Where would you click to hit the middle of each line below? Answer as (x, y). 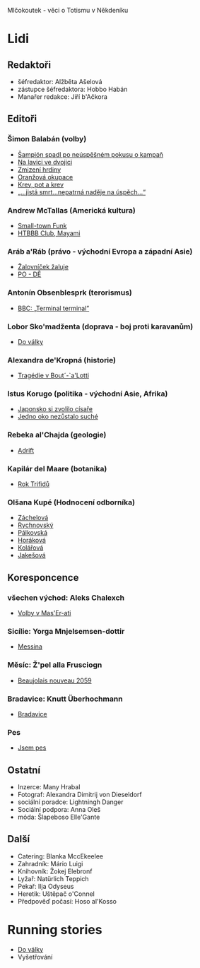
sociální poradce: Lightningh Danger (70, 802)
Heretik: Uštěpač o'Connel (56, 894)
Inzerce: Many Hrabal (49, 787)
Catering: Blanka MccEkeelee (60, 856)
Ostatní (24, 770)
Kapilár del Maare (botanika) (57, 468)
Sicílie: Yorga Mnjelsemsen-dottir (66, 631)
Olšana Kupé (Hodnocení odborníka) (71, 502)
